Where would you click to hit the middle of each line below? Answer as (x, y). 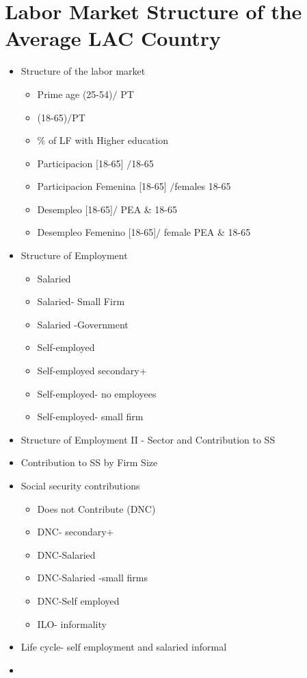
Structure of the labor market (83, 71)
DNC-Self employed (78, 600)
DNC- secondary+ (76, 532)
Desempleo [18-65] (75, 209)
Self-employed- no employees (97, 393)
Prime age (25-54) (75, 94)
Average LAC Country (113, 38)
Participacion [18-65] (80, 163)
